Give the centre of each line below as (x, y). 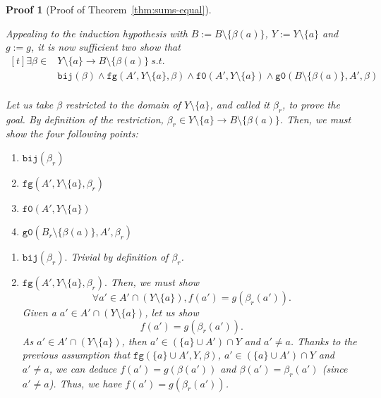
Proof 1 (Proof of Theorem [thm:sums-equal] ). (109, 9)
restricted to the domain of (123, 104)
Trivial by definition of (120, 257)
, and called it (240, 104)
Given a (39, 312)
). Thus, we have (85, 383)
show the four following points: (72, 133)
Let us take (30, 104)
